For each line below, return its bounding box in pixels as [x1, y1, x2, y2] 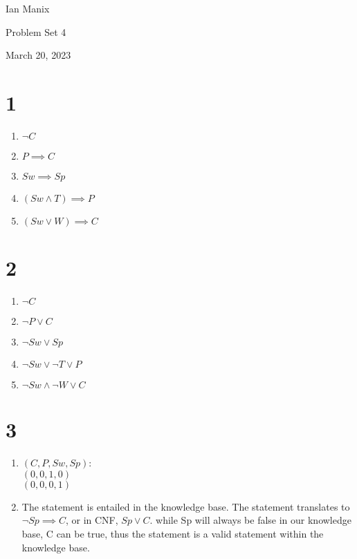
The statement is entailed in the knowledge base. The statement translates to [21, 499, 350, 513]
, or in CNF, [65, 513, 118, 527]
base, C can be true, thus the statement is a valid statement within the [21, 526, 324, 540]
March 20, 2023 [6, 48, 71, 62]
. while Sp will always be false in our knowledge [149, 513, 351, 527]
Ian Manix [6, 1, 50, 15]
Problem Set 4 [6, 24, 66, 39]
